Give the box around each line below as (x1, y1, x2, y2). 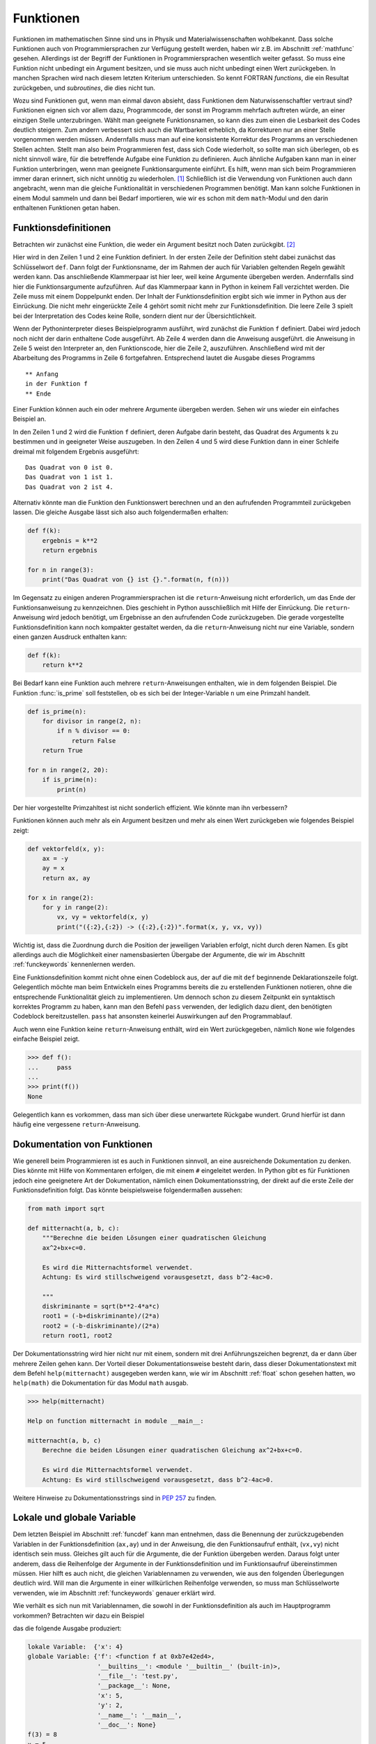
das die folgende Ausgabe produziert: (13, 1624, 122, 1632)
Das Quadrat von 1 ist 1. (25, 473, 114, 481)
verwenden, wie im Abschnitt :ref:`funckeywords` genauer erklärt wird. (13, 1588, 216, 1597)
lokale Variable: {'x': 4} (27, 1643, 123, 1651)
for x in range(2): (27, 894, 94, 901)
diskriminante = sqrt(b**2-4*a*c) (42, 1302, 160, 1311)
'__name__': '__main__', (97, 1711, 182, 1719)
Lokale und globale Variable (13, 1512, 136, 1524)
